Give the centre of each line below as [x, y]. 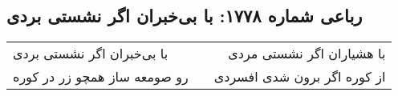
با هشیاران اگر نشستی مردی [307, 54]
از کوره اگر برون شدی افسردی [300, 77]
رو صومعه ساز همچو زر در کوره [101, 77]
